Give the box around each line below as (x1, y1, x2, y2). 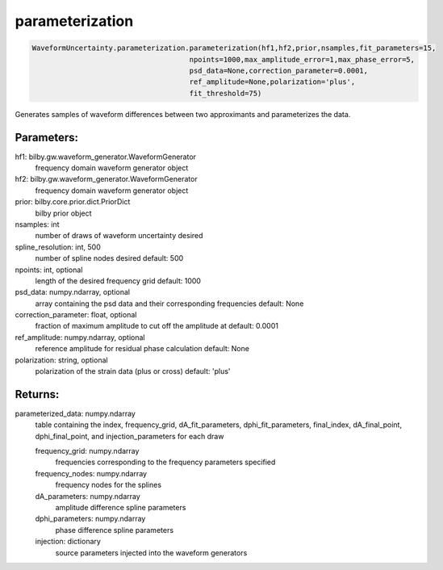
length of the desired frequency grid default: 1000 (35, 275, 202, 286)
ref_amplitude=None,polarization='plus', (189, 78, 356, 86)
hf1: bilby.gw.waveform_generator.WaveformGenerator (15, 152, 197, 161)
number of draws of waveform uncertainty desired (35, 231, 203, 241)
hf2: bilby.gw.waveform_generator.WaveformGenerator (15, 174, 198, 184)
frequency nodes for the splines (55, 480, 161, 490)
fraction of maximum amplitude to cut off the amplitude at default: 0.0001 (35, 321, 278, 331)
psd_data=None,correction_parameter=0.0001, (189, 65, 369, 75)
